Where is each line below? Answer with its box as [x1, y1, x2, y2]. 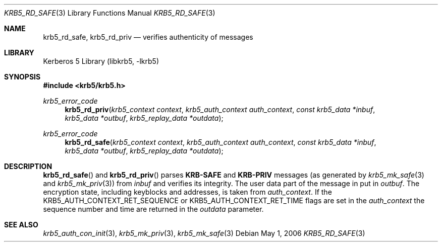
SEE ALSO [4, 220, 38, 229]
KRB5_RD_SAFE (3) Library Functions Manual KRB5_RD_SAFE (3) [4, 9, 215, 17]
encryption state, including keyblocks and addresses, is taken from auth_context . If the [43, 188, 332, 196]
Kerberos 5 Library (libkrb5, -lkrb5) [43, 57, 159, 65]
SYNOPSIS [4, 72, 41, 81]
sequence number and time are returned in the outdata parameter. [43, 205, 264, 213]
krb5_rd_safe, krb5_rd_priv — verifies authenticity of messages [43, 33, 253, 41]
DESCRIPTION [4, 162, 52, 171]
